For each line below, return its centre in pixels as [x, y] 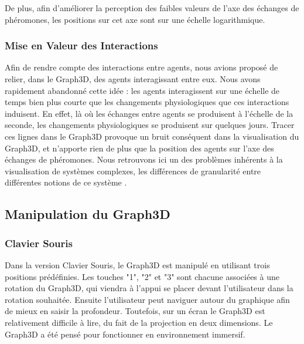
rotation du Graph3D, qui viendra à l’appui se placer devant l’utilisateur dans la [149, 288]
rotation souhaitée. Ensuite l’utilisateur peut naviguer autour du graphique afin [147, 299]
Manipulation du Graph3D [88, 214]
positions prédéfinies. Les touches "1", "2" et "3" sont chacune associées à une [142, 276]
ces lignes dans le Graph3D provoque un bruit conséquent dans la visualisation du [152, 136]
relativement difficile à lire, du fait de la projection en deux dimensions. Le [139, 322]
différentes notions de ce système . [66, 182]
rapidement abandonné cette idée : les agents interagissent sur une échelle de [142, 90]
